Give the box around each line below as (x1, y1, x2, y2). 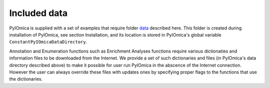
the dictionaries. (9, 76, 42, 82)
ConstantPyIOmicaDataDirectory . (9, 39, 87, 45)
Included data (9, 7, 67, 18)
